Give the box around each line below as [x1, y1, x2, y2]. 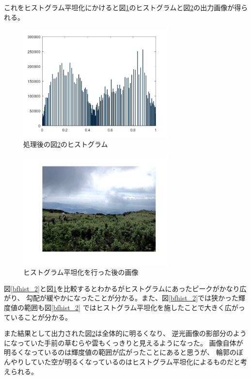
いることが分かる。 [10, 312, 72, 322]
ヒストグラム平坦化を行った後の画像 [23, 267, 139, 277]
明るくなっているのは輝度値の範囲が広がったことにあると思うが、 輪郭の [4, 347, 236, 357]
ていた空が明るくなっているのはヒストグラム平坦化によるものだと [31, 356, 241, 366]
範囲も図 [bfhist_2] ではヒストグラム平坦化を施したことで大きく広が [24, 302, 238, 312]
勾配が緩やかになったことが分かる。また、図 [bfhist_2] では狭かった [26, 293, 239, 303]
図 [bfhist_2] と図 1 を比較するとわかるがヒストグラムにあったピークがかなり [4, 283, 240, 293]
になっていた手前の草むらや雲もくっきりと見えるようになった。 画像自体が [4, 337, 243, 347]
